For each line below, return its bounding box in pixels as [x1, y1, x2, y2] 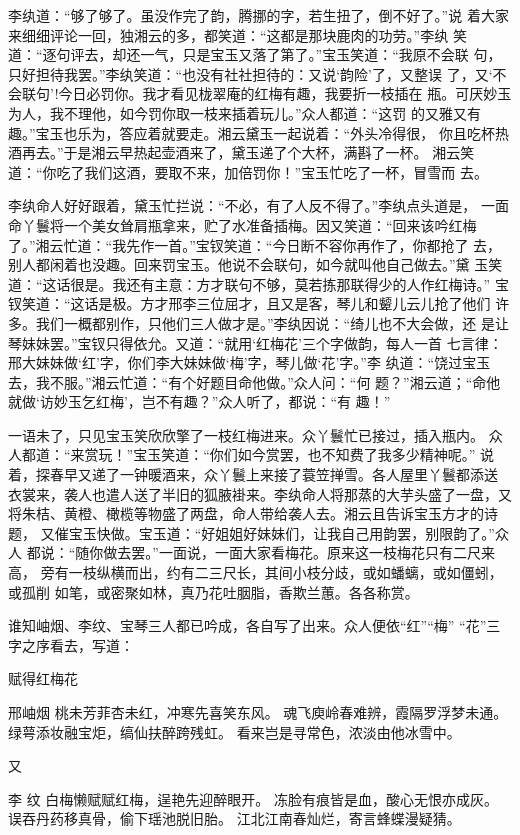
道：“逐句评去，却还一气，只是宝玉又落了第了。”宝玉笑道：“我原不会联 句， [8, 44, 502, 65]
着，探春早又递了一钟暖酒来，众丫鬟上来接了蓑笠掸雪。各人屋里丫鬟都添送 [8, 464, 498, 485]
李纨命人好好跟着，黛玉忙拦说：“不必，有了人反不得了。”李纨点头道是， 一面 [8, 195, 509, 216]
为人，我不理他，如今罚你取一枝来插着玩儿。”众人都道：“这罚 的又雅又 [8, 102, 467, 123]
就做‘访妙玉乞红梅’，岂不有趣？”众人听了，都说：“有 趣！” [8, 391, 391, 412]
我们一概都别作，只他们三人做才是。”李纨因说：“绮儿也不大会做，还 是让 [35, 312, 509, 333]
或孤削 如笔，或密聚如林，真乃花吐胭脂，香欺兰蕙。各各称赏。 [8, 581, 419, 602]
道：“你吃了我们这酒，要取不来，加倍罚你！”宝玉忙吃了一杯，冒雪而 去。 [8, 161, 488, 182]
